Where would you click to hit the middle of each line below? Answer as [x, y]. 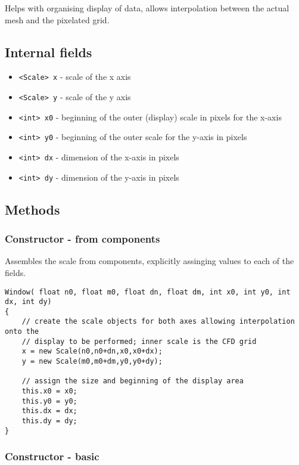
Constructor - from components [82, 239]
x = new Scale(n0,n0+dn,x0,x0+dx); [92, 351]
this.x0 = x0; [49, 391]
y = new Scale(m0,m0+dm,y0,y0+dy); [92, 362]
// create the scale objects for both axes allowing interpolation [158, 322]
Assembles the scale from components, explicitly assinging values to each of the [149, 261]
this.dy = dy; [49, 421]
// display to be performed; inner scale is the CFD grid [139, 341]
